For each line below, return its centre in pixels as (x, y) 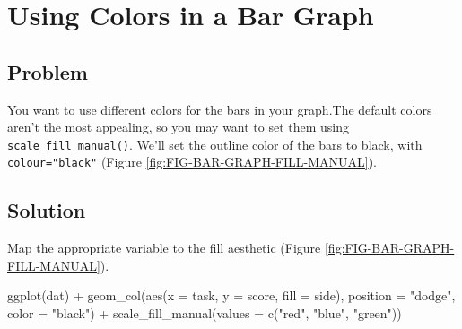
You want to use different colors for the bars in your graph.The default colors (220, 109)
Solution (47, 210)
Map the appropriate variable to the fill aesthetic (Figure (164, 248)
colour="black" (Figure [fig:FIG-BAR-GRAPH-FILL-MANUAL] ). (192, 162)
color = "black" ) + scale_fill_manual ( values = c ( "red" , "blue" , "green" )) (205, 313)
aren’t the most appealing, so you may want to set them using (179, 127)
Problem (48, 71)
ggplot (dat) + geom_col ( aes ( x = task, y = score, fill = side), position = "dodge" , (231, 295)
